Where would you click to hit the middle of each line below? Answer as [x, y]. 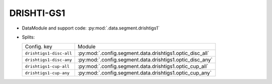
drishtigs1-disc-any [49, 60]
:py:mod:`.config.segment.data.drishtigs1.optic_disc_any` [145, 60]
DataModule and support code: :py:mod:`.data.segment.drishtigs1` [91, 28]
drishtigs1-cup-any [47, 73]
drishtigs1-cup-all [47, 66]
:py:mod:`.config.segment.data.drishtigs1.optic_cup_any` [144, 73]
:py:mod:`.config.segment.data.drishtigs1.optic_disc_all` [143, 53]
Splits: [28, 37]
